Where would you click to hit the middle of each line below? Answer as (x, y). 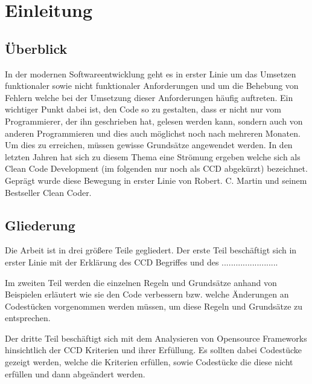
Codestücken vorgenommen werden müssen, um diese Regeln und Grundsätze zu (154, 306)
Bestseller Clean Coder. (48, 192)
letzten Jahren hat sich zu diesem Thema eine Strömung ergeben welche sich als (153, 156)
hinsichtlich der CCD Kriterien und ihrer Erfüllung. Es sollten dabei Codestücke (153, 350)
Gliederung (40, 225)
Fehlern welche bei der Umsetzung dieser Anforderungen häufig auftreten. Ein (149, 97)
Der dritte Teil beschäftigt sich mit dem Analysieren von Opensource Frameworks (156, 338)
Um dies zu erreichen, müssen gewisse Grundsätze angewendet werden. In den (149, 145)
